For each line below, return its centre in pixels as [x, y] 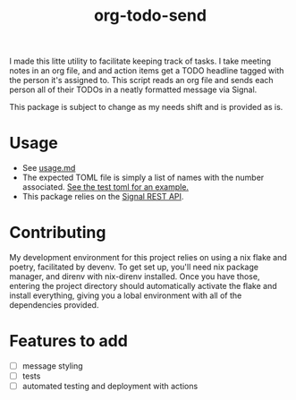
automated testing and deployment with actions [110, 387]
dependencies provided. [54, 305]
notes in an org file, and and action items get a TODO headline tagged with [147, 71]
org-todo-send [150, 16]
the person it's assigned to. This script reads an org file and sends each [142, 81]
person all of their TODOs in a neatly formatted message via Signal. [133, 89]
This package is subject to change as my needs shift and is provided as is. [146, 107]
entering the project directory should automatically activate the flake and [143, 286]
